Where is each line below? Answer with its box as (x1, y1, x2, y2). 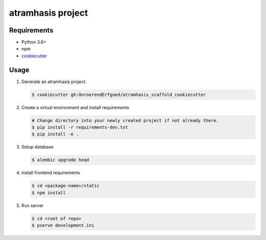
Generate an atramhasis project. (21, 79, 87, 85)
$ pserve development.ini (32, 223, 95, 228)
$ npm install (32, 190, 66, 195)
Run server (21, 202, 44, 209)
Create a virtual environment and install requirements (21, 104, 130, 110)
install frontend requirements (21, 170, 80, 176)
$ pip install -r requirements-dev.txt (32, 124, 128, 130)
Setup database (21, 144, 54, 150)
